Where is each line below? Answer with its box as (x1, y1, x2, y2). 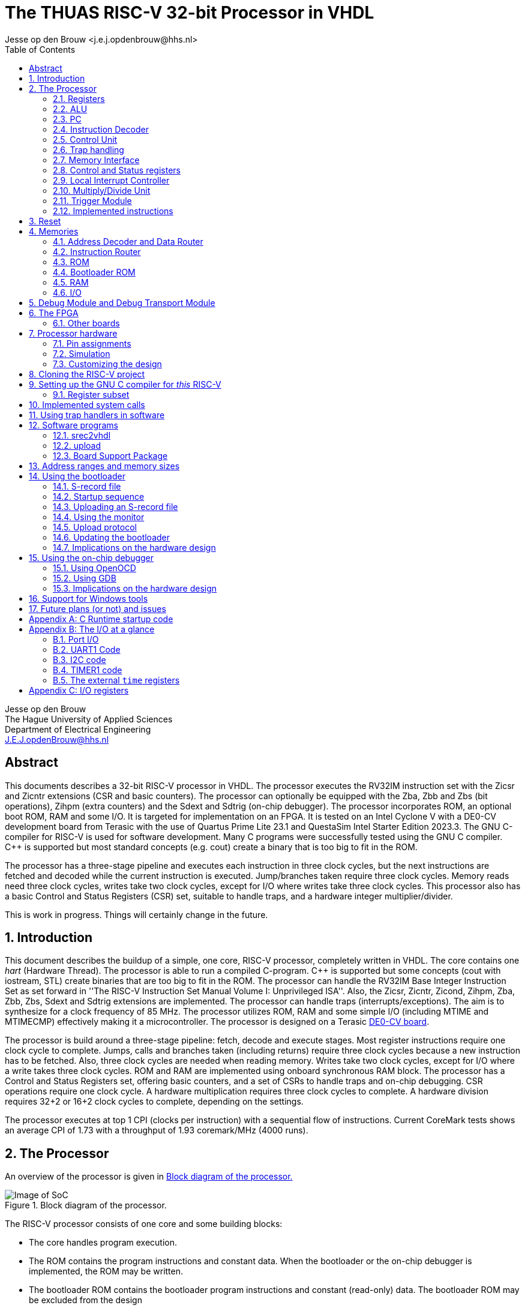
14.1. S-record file (53, 481, 121, 491)
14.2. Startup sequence (53, 491, 145, 502)
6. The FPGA (29, 307, 79, 318)
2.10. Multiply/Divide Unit (53, 185, 151, 196)
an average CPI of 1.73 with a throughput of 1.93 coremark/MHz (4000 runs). (5, 1125, 308, 1136)
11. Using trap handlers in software (29, 409, 165, 420)
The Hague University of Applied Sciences (5, 713, 173, 724)
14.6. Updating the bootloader (53, 532, 170, 542)
